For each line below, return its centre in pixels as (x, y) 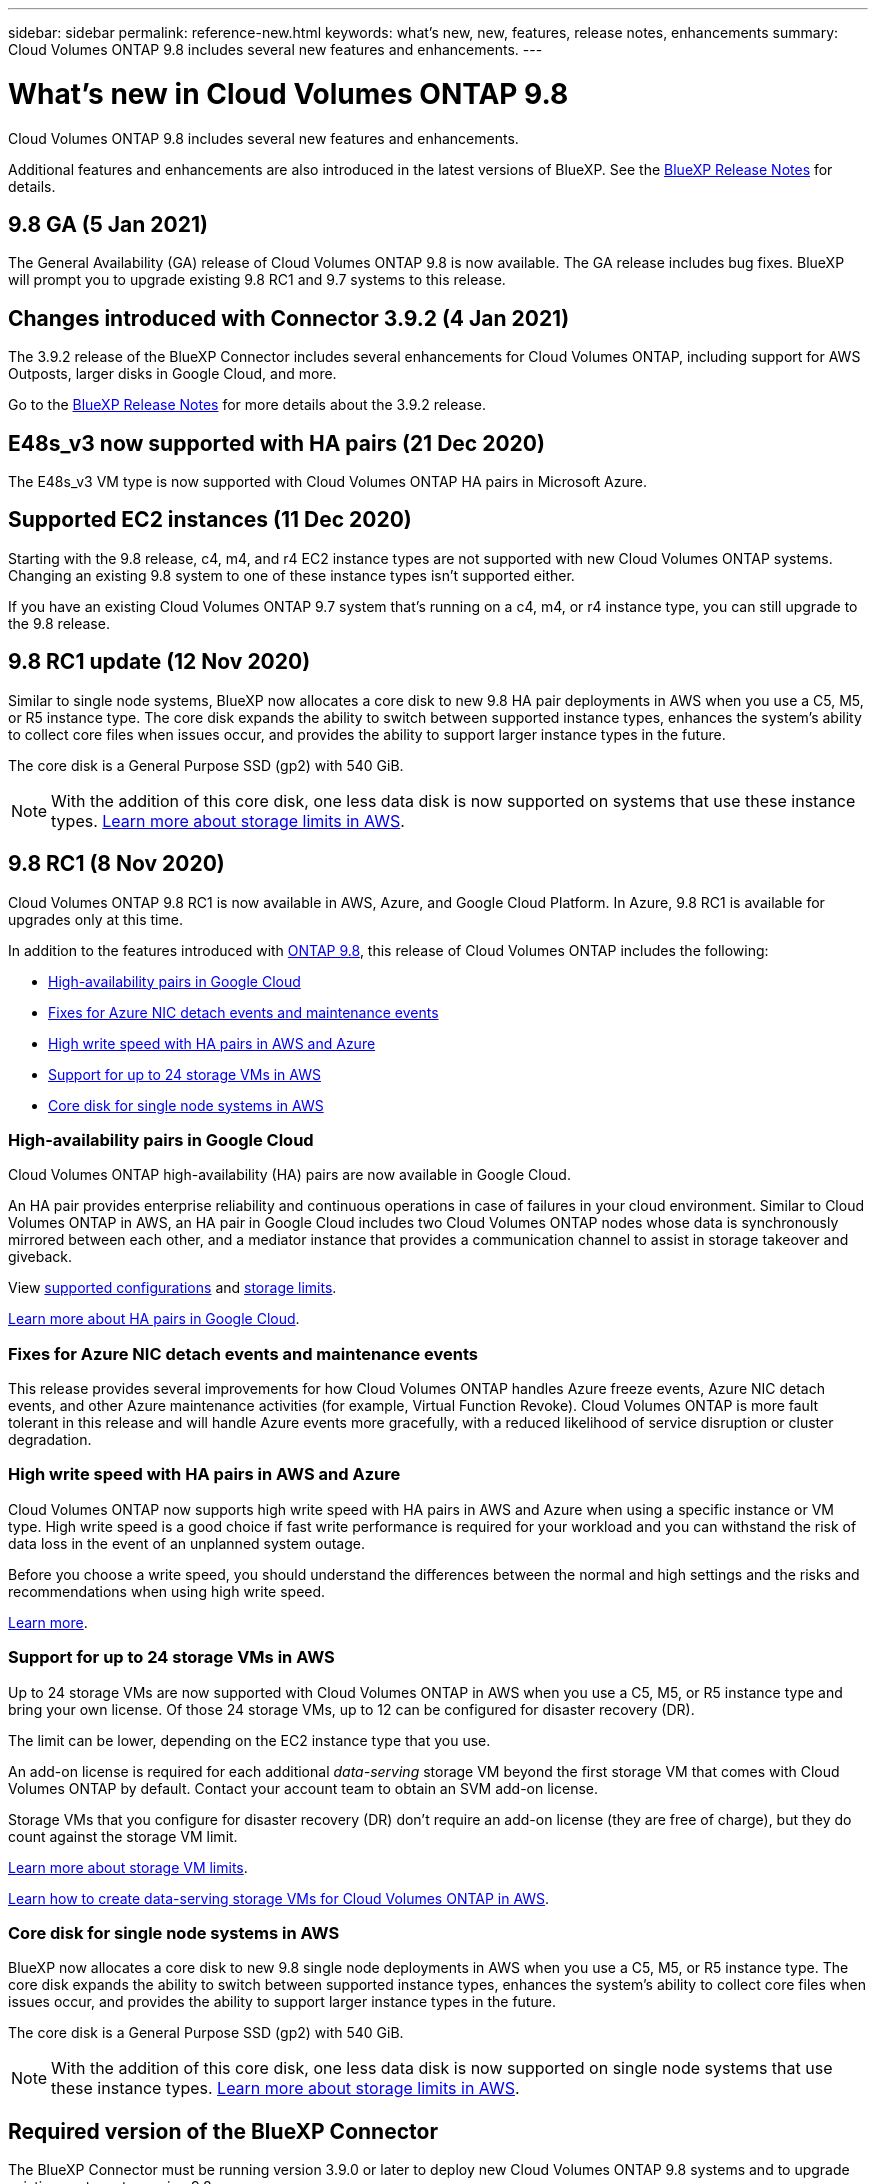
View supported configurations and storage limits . (172, 1288)
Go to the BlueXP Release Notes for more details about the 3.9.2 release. (247, 405)
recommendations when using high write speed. (167, 1591)
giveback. (40, 1257)
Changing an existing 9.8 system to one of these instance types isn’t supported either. (291, 575)
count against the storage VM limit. (123, 1836)
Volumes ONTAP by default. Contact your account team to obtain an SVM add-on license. (303, 1788)
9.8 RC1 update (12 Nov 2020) (159, 662)
